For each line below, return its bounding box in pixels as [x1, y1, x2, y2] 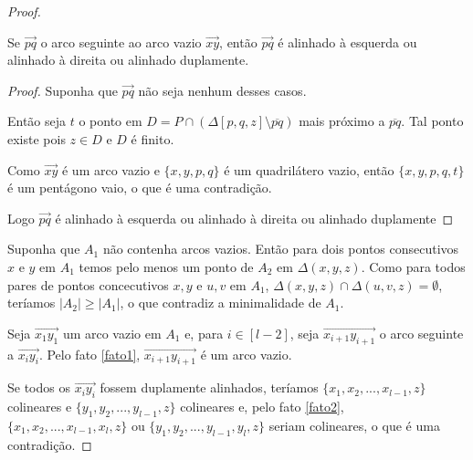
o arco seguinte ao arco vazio [40, 32, 202, 51]
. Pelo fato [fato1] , [38, 344, 141, 363]
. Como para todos [361, 256, 466, 276]
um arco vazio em [62, 323, 162, 342]
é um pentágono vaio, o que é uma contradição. [7, 178, 272, 197]
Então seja [7, 111, 67, 131]
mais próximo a [299, 111, 385, 131]
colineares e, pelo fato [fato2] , [180, 397, 344, 416]
